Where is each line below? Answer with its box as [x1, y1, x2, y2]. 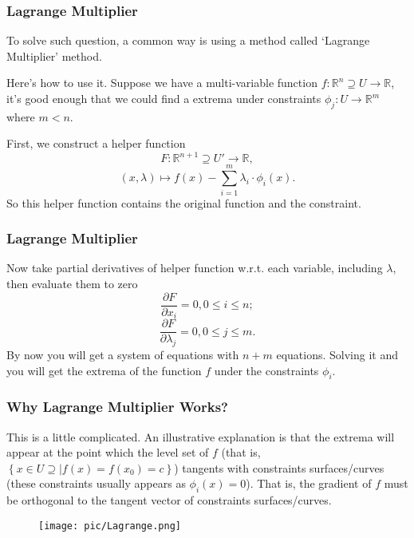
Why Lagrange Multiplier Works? [6, 397, 228, 417]
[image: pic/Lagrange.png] [38, 520, 181, 532]
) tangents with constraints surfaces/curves [174, 459, 384, 476]
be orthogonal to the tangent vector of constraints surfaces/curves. [6, 492, 332, 508]
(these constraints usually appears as [6, 475, 186, 492]
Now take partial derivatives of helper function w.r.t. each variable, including [6, 259, 383, 276]
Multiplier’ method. [6, 47, 102, 64]
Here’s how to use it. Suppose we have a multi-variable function [6, 74, 317, 91]
